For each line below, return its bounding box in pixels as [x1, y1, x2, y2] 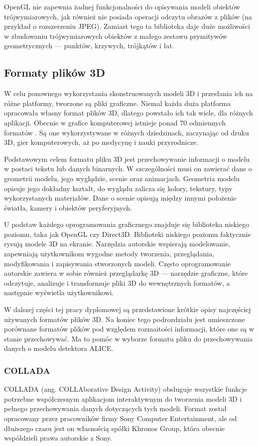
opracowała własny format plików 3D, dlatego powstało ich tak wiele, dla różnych [4, 108, 253, 118]
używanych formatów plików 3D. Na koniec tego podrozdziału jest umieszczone [4, 314, 245, 324]
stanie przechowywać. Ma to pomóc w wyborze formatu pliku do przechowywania [4, 333, 253, 343]
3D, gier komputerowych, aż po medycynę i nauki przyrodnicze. [4, 137, 199, 147]
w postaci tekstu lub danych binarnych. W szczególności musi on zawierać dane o [4, 163, 252, 174]
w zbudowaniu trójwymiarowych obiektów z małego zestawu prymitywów [4, 30, 228, 41]
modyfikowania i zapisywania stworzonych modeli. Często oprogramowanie [4, 258, 231, 268]
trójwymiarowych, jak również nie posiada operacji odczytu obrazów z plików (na [4, 11, 253, 21]
